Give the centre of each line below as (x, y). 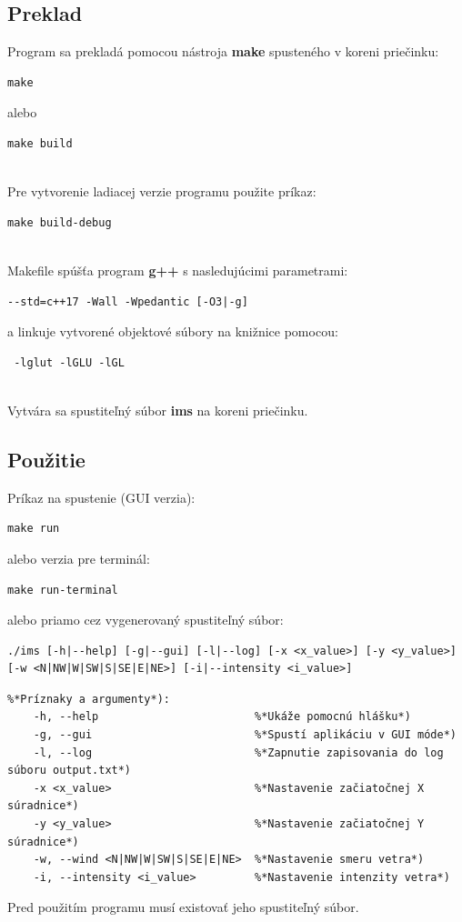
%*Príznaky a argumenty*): (89, 699)
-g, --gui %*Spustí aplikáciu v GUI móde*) (245, 735)
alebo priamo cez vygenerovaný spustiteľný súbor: (146, 620)
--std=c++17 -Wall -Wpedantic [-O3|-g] (128, 301)
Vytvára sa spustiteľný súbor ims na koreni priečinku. (158, 410)
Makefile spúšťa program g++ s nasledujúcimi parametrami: (178, 270)
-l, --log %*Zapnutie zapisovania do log (238, 752)
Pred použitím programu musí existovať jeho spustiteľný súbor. (183, 907)
